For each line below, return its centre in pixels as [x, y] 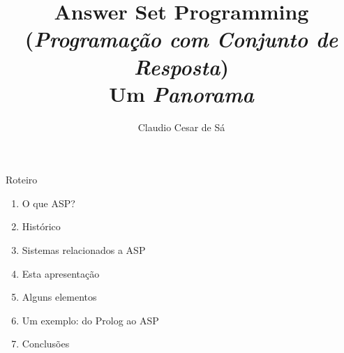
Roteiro [22, 180]
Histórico [41, 226]
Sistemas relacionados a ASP [84, 250]
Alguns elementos [59, 297]
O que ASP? [48, 203]
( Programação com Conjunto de [181, 39]
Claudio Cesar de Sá [181, 127]
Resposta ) [181, 66]
